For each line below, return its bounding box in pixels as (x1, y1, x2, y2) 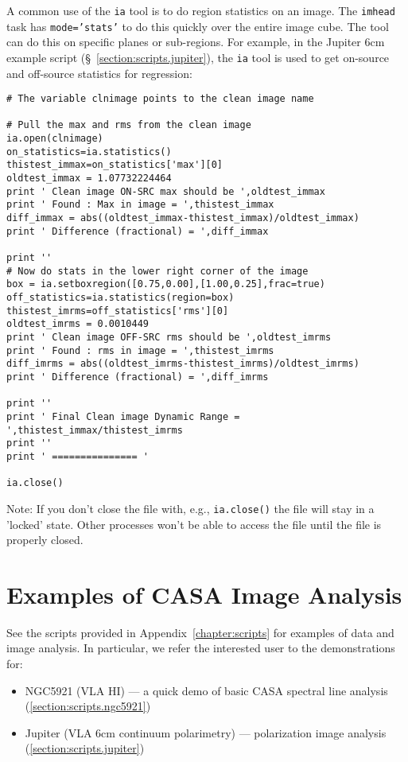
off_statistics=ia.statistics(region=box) (6, 292, 235, 303)
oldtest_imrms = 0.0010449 (6, 318, 149, 330)
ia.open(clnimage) (6, 133, 103, 145)
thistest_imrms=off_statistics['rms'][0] (6, 305, 229, 317)
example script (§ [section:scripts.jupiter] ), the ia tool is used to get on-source (6, 49, 390, 65)
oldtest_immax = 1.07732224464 (6, 173, 172, 185)
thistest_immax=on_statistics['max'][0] (6, 159, 223, 171)
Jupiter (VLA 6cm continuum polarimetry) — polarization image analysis (25, 724, 387, 741)
